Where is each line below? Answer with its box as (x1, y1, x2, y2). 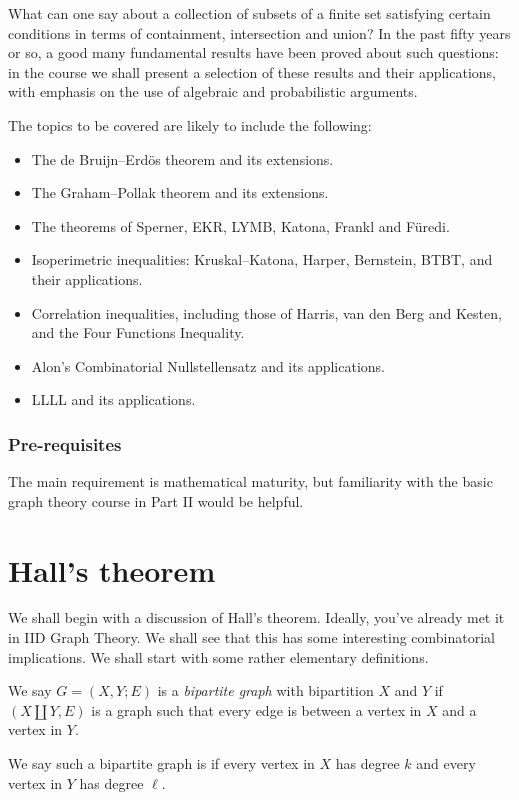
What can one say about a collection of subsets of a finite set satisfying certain (8, 3, 491, 23)
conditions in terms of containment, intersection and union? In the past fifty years (8, 22, 511, 43)
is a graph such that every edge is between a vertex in (91, 699, 422, 720)
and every (416, 753, 476, 773)
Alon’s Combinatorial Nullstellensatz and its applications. (31, 355, 385, 376)
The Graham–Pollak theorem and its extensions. (31, 182, 329, 203)
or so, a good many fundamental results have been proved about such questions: (8, 42, 499, 63)
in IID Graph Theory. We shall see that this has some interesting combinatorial (8, 627, 496, 648)
